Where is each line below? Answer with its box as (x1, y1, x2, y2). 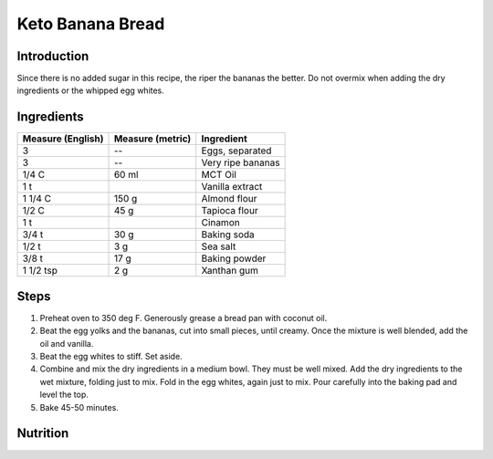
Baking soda (201, 228, 255, 241)
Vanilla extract (201, 181, 263, 193)
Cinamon (201, 216, 241, 229)
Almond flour (201, 193, 257, 205)
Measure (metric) (113, 132, 192, 145)
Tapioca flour (201, 204, 259, 217)
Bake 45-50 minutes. (39, 402, 119, 412)
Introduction (16, 48, 89, 64)
